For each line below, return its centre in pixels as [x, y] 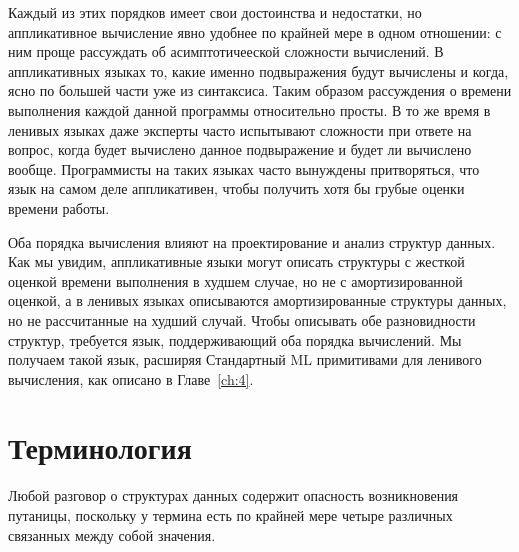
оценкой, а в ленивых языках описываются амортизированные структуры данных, [257, 300]
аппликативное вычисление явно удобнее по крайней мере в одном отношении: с [255, 31]
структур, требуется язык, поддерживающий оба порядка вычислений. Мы [235, 339]
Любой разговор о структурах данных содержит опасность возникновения [233, 495]
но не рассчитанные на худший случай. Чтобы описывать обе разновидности [242, 319]
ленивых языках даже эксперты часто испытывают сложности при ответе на [240, 129]
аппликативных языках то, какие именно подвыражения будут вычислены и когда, [258, 70]
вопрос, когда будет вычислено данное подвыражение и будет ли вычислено [240, 149]
